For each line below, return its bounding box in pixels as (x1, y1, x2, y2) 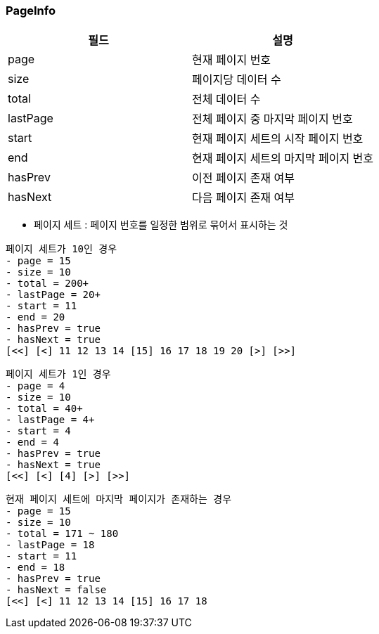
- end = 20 (6, 311, 65, 323)
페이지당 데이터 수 (192, 72, 281, 87)
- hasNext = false (6, 584, 107, 596)
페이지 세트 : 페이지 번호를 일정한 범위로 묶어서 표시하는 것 (34, 219, 288, 231)
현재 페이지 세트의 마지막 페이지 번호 (192, 151, 374, 166)
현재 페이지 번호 (192, 53, 271, 67)
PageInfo (6, 4, 56, 18)
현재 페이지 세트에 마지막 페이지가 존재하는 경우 (6, 493, 232, 505)
